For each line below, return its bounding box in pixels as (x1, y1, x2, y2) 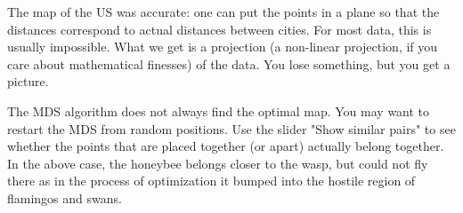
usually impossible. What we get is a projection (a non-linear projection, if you (7, 37, 438, 56)
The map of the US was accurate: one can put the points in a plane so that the (7, 3, 440, 20)
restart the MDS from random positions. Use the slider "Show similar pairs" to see (7, 119, 456, 138)
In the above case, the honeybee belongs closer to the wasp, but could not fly (7, 154, 428, 172)
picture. (7, 72, 49, 91)
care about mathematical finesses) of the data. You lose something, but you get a (7, 54, 451, 73)
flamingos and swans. (7, 188, 122, 207)
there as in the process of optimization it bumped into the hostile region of (7, 171, 416, 190)
